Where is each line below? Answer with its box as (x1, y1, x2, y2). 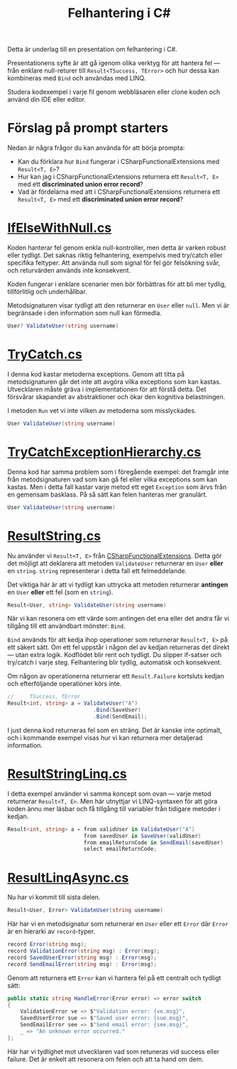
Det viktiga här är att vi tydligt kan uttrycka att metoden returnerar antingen (7, 580, 228, 589)
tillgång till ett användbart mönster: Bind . (7, 622, 126, 630)
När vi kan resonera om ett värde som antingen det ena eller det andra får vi (7, 614, 229, 623)
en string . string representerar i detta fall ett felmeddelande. (7, 566, 187, 575)
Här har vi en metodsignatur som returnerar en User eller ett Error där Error (7, 920, 228, 928)
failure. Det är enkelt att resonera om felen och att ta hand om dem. (7, 1055, 204, 1063)
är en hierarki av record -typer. (7, 927, 96, 935)
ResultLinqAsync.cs (7, 869, 129, 886)
